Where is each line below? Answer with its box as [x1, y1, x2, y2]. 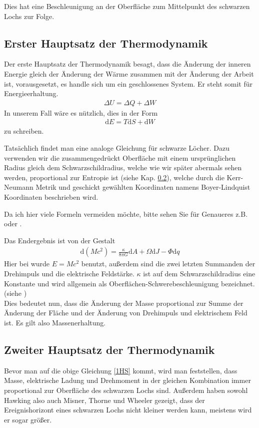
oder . [4, 218, 22, 229]
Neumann [4, 182, 33, 192]
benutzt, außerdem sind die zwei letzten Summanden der [81, 258, 255, 269]
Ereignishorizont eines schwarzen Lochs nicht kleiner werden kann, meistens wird [4, 404, 252, 415]
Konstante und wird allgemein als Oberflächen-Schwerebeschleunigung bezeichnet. [4, 278, 255, 288]
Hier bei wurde [4, 258, 50, 269]
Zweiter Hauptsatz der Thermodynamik [4, 341, 215, 357]
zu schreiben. [4, 126, 44, 136]
